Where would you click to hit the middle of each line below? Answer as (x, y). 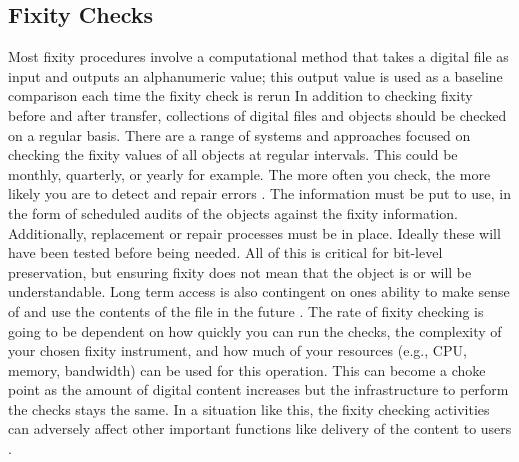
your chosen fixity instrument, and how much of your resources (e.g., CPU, (237, 350)
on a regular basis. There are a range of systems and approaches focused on (239, 134)
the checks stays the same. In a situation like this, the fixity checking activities (249, 408)
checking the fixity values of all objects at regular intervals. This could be (233, 154)
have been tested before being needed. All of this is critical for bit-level (225, 252)
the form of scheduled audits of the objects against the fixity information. (233, 212)
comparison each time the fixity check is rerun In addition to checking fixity (240, 95)
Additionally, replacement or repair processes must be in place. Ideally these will (254, 232)
